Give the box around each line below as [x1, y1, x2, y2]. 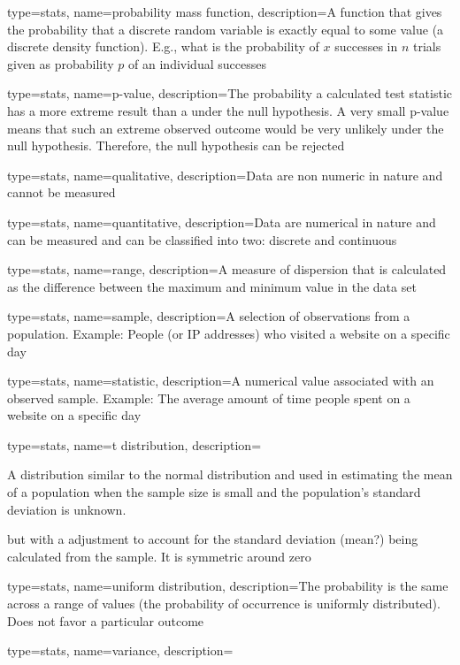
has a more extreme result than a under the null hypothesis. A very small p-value [7, 101, 449, 119]
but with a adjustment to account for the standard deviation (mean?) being [7, 530, 418, 548]
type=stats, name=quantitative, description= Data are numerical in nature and [7, 212, 436, 231]
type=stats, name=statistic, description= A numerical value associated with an [7, 371, 434, 390]
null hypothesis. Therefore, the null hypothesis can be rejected [7, 136, 345, 155]
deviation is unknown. [7, 500, 126, 518]
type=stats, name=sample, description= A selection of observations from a [7, 307, 410, 325]
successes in [334, 37, 398, 56]
